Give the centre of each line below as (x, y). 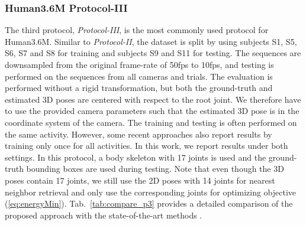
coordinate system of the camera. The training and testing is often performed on (151, 122)
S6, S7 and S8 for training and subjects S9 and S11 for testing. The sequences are (153, 53)
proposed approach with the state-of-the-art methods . (104, 215)
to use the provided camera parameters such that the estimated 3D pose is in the (152, 111)
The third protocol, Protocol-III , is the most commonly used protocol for (137, 30)
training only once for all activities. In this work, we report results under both (146, 146)
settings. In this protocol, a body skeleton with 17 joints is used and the (136, 157)
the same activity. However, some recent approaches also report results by (138, 134)
